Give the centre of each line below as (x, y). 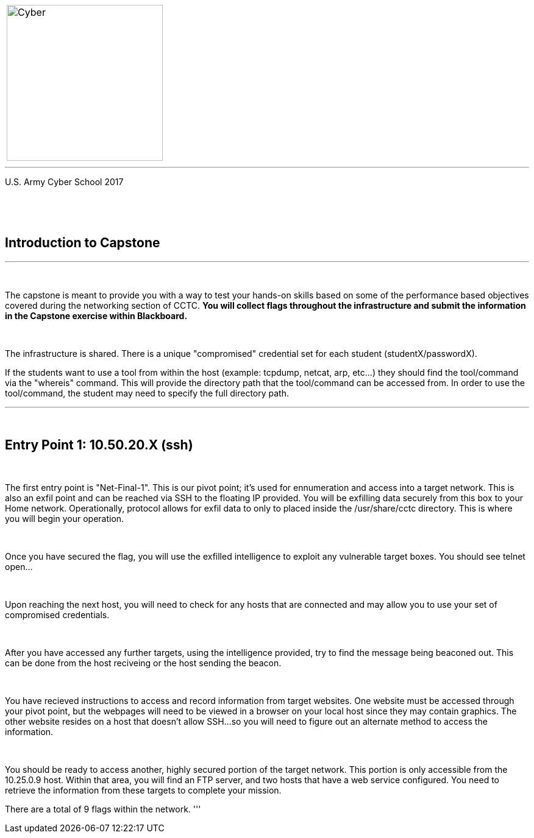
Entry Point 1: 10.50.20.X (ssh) (99, 445)
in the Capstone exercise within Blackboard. (96, 315)
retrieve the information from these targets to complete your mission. (143, 790)
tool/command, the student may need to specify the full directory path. (147, 393)
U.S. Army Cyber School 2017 (64, 182)
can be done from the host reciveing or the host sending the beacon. (143, 663)
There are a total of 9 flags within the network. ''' (103, 809)
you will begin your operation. (65, 518)
